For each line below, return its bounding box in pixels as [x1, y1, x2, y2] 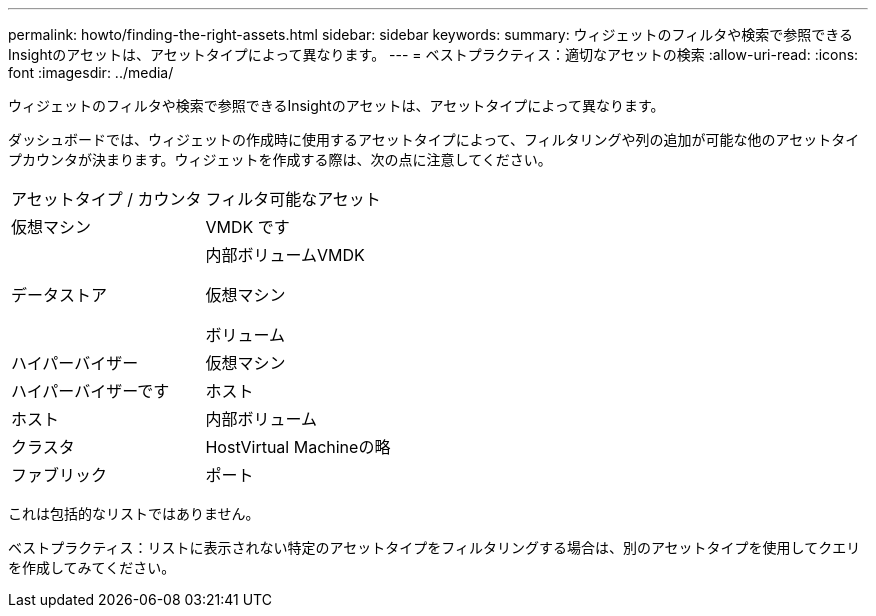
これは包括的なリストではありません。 [8, 505, 260, 522]
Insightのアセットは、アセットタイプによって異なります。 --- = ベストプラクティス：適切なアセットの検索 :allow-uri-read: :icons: [8, 46, 859, 63]
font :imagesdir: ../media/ [8, 64, 174, 81]
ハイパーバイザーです [11, 381, 170, 401]
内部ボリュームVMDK [205, 245, 365, 265]
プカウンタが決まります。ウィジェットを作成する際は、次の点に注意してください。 [8, 151, 552, 168]
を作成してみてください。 [8, 559, 176, 576]
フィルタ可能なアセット [205, 189, 381, 209]
